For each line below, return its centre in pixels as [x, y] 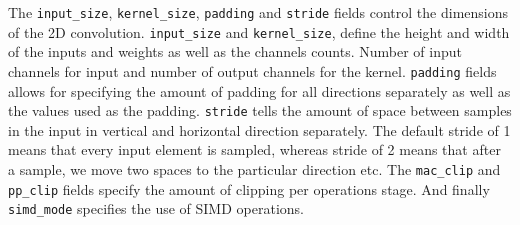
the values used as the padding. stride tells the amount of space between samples [260, 110]
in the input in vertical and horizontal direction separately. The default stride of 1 [259, 129]
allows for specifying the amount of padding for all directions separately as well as [259, 90]
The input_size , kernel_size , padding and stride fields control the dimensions [258, 12]
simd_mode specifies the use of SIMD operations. [156, 208]
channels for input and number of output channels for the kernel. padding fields [252, 70]
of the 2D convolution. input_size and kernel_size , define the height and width [259, 31]
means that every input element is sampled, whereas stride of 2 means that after [254, 149]
